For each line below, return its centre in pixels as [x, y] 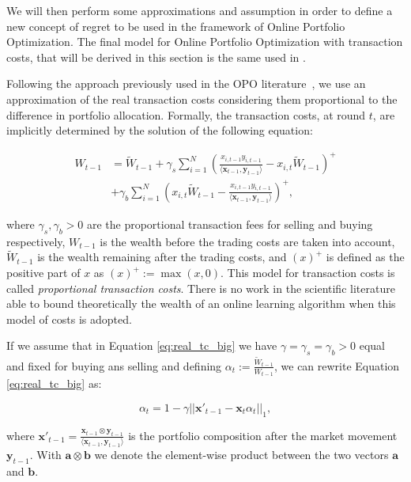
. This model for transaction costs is [307, 273]
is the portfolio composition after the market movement [263, 435]
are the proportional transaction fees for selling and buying [230, 224]
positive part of [43, 273]
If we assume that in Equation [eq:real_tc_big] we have [142, 345]
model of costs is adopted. [69, 319]
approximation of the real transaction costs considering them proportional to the [202, 99]
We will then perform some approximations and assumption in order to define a [200, 10]
